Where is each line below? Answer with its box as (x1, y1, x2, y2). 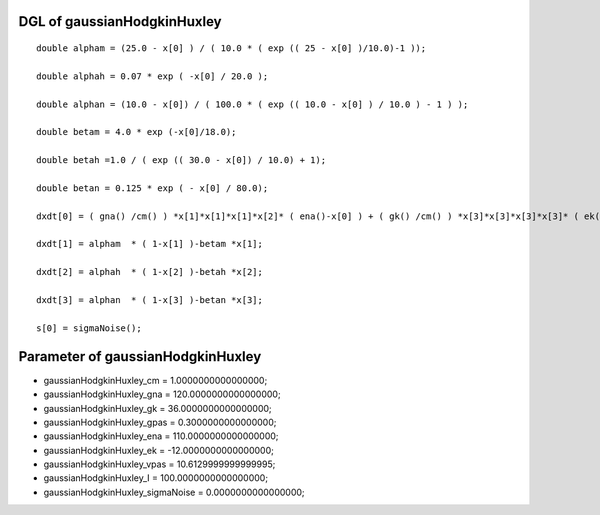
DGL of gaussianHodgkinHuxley (18, 13, 222, 30)
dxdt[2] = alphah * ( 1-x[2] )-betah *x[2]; (36, 266, 264, 278)
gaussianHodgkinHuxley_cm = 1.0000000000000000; (43, 374, 268, 386)
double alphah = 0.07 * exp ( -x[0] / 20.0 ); (36, 70, 269, 82)
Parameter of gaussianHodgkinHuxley (18, 348, 262, 365)
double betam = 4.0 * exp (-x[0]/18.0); (36, 126, 237, 138)
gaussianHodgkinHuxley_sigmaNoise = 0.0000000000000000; (43, 486, 305, 498)
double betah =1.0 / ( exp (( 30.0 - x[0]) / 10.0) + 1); (36, 155, 327, 166)
